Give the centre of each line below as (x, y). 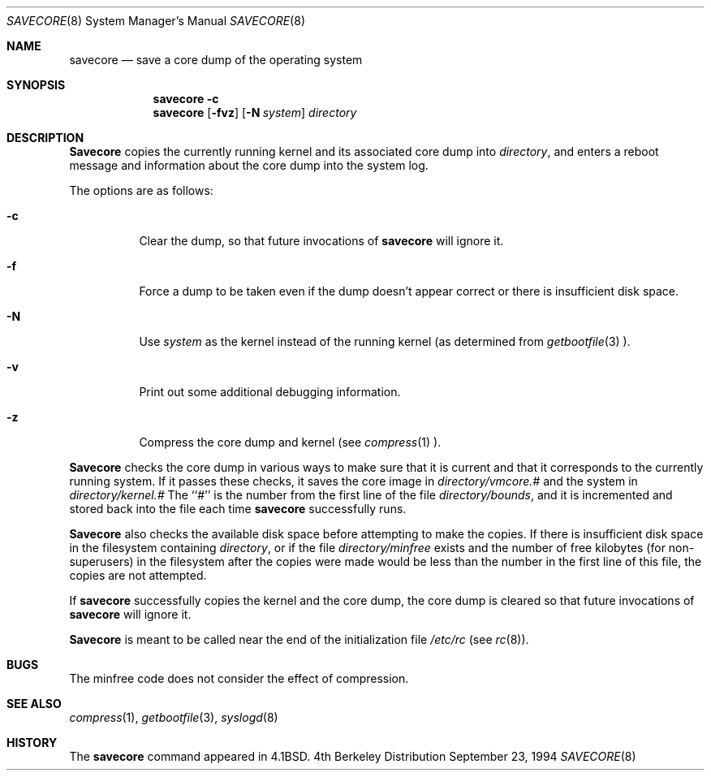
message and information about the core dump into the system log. (249, 165)
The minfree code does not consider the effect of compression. (239, 678)
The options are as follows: (141, 190)
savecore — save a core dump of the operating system (216, 60)
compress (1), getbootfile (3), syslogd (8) (174, 717)
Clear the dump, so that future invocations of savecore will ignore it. (321, 241)
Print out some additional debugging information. (270, 392)
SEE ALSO (34, 704)
